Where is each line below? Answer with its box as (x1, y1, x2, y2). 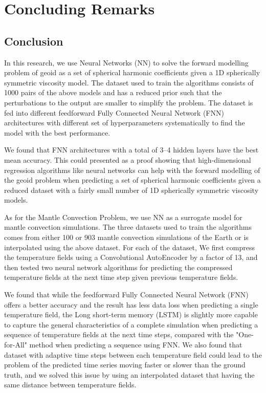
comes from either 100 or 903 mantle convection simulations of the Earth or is (4, 232, 249, 243)
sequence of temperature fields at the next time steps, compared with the (4, 329, 234, 340)
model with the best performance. (4, 127, 110, 138)
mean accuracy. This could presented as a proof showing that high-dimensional (4, 154, 251, 165)
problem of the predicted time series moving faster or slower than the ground (4, 359, 246, 370)
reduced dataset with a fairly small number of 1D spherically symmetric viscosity (4, 184, 259, 195)
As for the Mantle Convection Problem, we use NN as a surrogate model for (4, 211, 242, 222)
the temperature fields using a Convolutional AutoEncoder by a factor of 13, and (4, 252, 258, 263)
